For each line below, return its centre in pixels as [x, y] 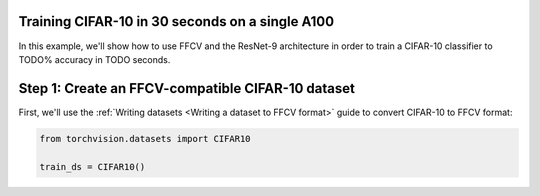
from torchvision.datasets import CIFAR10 [145, 138]
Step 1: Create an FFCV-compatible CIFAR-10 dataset [186, 88]
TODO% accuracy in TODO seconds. [94, 59]
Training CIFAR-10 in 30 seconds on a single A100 [176, 21]
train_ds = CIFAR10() [92, 166]
